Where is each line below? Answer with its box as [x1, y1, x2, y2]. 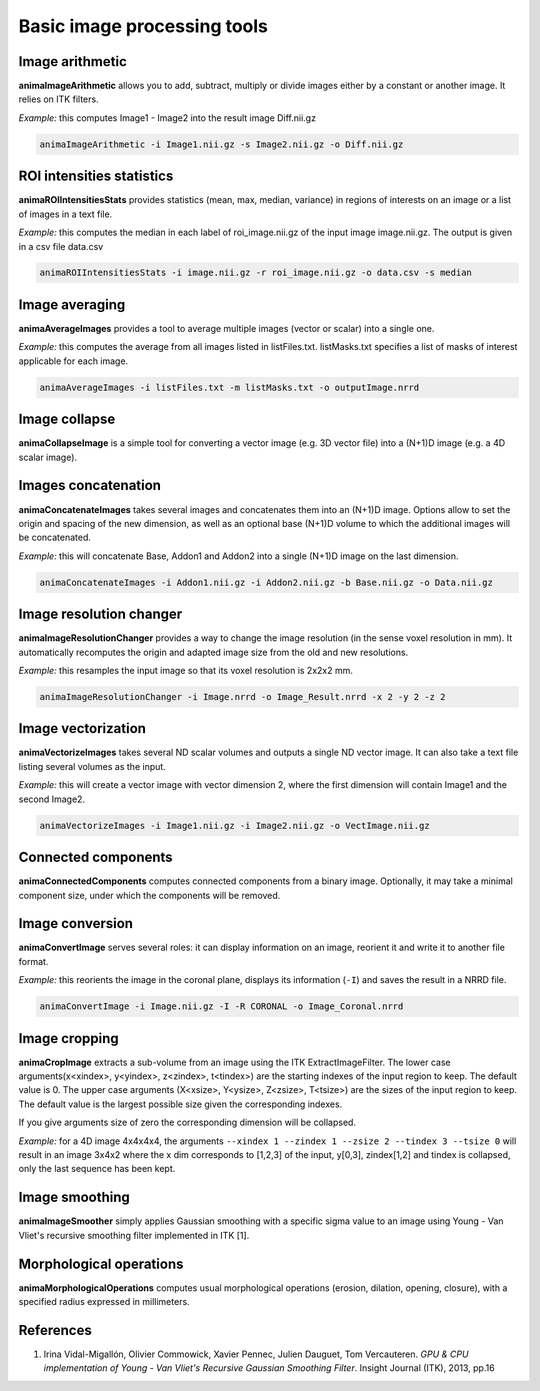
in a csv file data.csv [18, 240, 104, 252]
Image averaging [18, 296, 126, 313]
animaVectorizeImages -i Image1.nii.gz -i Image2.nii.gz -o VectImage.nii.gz [39, 820, 430, 831]
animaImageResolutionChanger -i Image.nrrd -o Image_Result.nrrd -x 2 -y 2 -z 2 [39, 691, 446, 702]
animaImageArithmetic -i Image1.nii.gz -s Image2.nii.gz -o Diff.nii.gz [39, 138, 404, 150]
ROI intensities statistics [18, 168, 174, 185]
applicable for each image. [18, 355, 129, 367]
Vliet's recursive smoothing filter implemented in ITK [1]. [18, 1229, 250, 1241]
